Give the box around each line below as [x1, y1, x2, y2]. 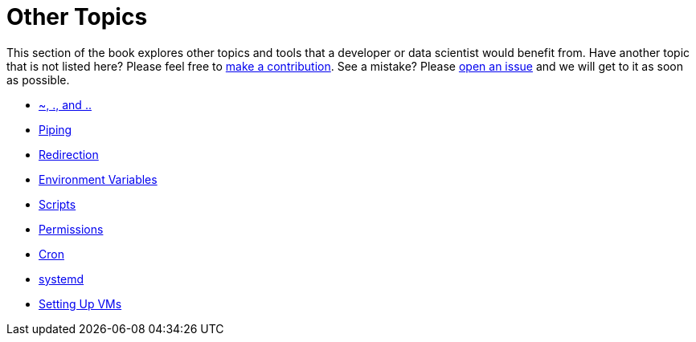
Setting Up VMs [39, 296, 122, 311]
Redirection [39, 147, 99, 161]
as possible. [6, 72, 70, 87]
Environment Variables [39, 172, 158, 186]
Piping [39, 122, 72, 136]
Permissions [39, 222, 104, 236]
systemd [39, 271, 84, 286]
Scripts [39, 197, 76, 211]
